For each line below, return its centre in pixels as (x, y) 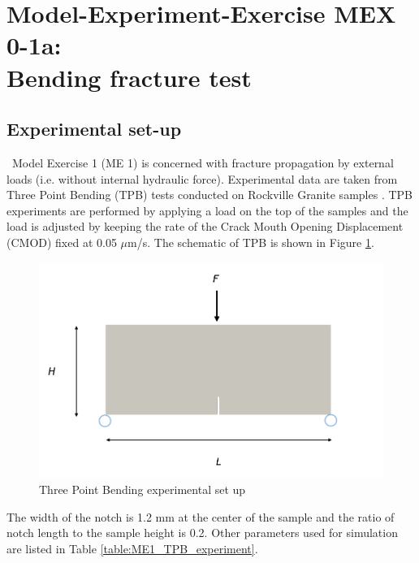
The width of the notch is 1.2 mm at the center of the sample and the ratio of (201, 516)
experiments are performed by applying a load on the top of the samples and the (207, 210)
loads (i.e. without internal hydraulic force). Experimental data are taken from (202, 178)
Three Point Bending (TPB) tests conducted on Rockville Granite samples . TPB (209, 195)
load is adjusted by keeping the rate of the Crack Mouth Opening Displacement (205, 226)
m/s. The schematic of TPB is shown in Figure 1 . (251, 242)
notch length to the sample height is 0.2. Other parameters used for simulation (202, 533)
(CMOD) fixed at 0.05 (62, 242)
